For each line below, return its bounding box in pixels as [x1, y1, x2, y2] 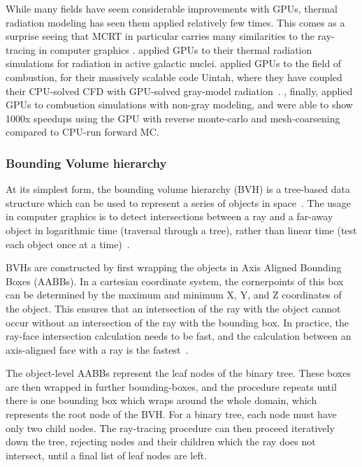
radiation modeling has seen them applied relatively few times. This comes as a [6, 15, 345, 29]
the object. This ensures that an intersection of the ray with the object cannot [6, 301, 341, 315]
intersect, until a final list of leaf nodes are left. [6, 447, 208, 462]
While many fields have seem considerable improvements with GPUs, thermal [6, 1, 338, 15]
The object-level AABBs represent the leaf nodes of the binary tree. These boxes [6, 366, 351, 380]
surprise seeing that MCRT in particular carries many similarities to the [6, 29, 314, 43]
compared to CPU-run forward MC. [6, 124, 159, 139]
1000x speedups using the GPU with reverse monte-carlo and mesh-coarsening [6, 110, 340, 125]
